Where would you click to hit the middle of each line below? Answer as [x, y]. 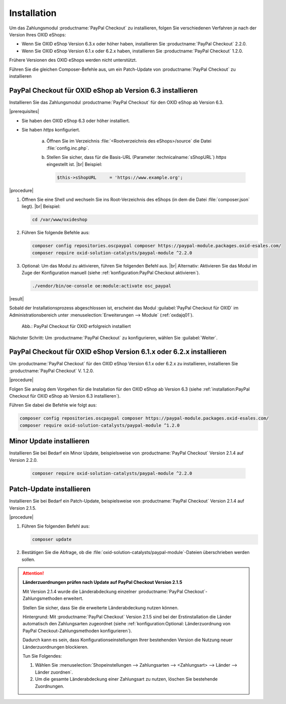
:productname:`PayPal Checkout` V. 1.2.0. [51, 371]
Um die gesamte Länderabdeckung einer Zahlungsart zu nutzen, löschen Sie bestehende [126, 679]
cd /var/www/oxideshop [60, 220]
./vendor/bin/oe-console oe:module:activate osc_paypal [102, 286]
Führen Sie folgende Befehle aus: [56, 233]
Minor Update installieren [49, 441]
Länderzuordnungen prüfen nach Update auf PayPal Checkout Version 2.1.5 [102, 582]
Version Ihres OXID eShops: [38, 34]
